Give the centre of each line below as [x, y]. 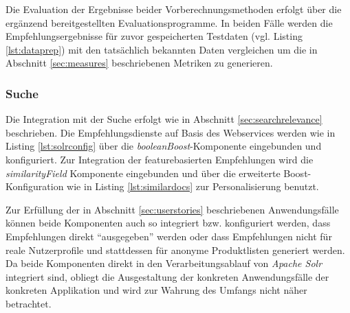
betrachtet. [29, 303]
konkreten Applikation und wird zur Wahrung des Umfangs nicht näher [156, 290]
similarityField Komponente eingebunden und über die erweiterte [143, 173]
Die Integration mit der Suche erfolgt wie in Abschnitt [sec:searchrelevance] [164, 119]
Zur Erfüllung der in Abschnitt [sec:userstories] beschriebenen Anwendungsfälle [172, 209]
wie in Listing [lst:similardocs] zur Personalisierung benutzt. [193, 186]
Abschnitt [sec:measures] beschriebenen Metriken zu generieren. [139, 63]
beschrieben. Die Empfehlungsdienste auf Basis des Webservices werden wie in [171, 132]
